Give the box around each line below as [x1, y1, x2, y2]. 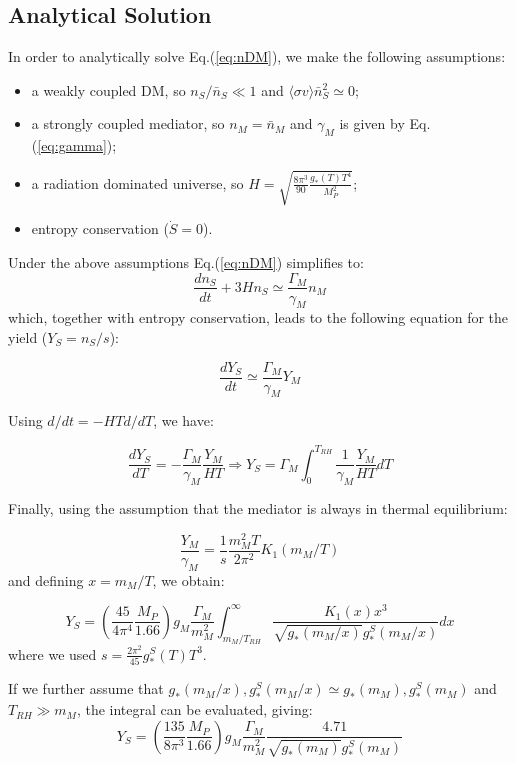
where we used [8, 643, 97, 664]
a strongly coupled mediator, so [31, 113, 225, 134]
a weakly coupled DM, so [31, 79, 186, 100]
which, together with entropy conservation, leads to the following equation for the [8, 307, 509, 328]
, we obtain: [152, 569, 225, 590]
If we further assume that [8, 678, 164, 699]
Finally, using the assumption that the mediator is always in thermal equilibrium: [8, 497, 508, 518]
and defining [8, 569, 84, 590]
